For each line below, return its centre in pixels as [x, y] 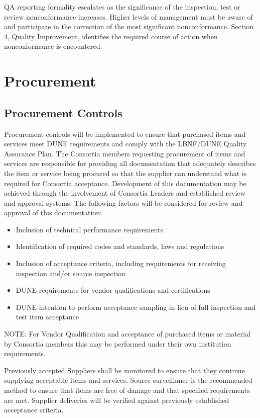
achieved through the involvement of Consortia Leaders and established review [125, 193]
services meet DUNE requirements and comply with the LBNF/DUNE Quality [125, 144]
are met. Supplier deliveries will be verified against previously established [117, 400]
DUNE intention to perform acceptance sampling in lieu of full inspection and [136, 307]
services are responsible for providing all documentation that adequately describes [130, 163]
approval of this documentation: [53, 213]
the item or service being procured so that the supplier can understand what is [125, 173]
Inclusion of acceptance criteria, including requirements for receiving [121, 263]
